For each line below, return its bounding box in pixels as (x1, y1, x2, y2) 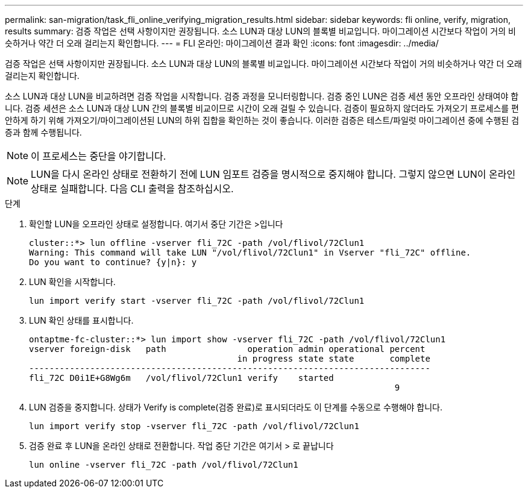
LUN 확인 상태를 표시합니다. (29, 315, 134, 325)
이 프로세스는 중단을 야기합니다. (31, 150, 166, 162)
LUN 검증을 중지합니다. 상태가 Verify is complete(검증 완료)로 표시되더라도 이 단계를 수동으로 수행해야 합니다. (29, 402, 443, 412)
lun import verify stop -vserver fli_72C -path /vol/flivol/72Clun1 (29, 421, 359, 431)
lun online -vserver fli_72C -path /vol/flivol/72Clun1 (29, 460, 298, 469)
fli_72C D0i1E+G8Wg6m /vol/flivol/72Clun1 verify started (29, 373, 334, 383)
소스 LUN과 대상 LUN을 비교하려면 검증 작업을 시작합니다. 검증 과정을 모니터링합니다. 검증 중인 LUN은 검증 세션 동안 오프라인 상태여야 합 (5, 91, 519, 101)
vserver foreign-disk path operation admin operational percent (29, 344, 426, 354)
